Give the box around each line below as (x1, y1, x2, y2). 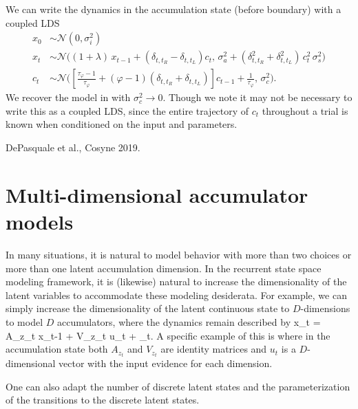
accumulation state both (6, 342, 108, 356)
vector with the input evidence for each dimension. (59, 356, 273, 371)
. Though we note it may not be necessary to (162, 90, 352, 104)
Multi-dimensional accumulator (6, 180, 308, 208)
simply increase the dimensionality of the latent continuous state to (6, 301, 290, 316)
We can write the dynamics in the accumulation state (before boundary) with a (6, 2, 341, 16)
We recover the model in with (6, 90, 131, 104)
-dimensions (300, 301, 350, 316)
